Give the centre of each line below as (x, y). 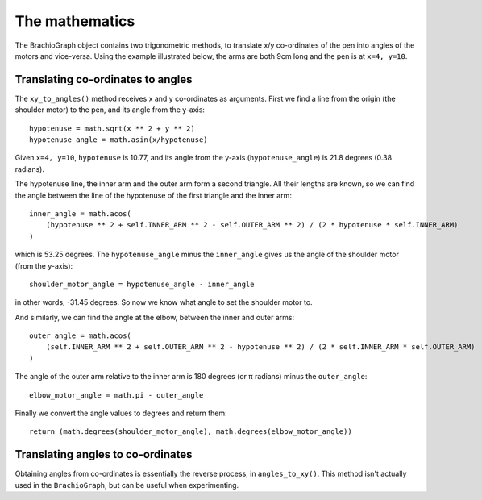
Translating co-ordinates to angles (104, 79)
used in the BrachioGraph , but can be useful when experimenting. (127, 485)
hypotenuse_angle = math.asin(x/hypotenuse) (119, 140)
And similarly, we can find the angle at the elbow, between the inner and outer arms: (155, 317)
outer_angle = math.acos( (81, 336)
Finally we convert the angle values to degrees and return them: (121, 413)
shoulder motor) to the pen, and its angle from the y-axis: (110, 110)
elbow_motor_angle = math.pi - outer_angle (116, 395)
